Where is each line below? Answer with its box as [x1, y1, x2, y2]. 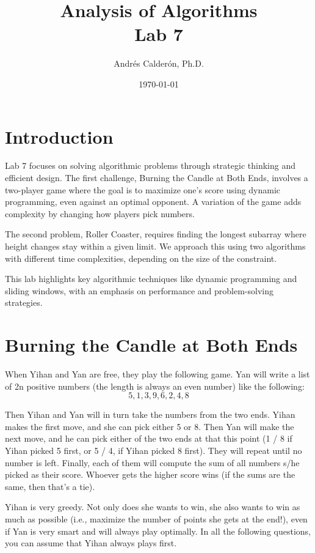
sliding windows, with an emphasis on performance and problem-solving [5, 284, 273, 297]
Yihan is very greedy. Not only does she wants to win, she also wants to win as [5, 500, 300, 513]
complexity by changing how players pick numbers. [5, 207, 195, 220]
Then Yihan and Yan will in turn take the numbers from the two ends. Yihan [5, 408, 295, 421]
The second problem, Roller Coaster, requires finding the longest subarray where [5, 228, 306, 240]
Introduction [5, 124, 114, 149]
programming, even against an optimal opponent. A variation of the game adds [5, 195, 302, 208]
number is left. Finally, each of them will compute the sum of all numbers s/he [5, 456, 300, 469]
